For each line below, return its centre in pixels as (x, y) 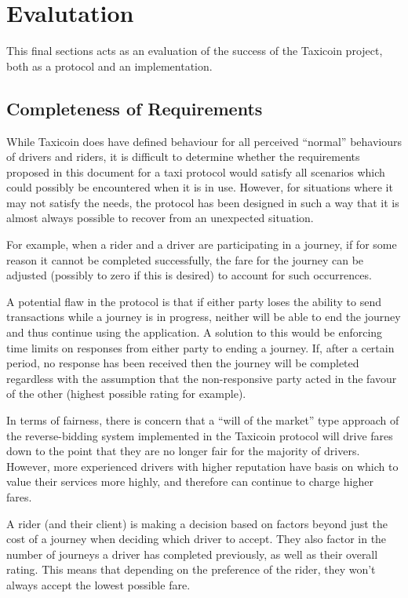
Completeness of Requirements (135, 108)
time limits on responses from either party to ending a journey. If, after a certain (200, 347)
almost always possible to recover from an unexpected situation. (160, 218)
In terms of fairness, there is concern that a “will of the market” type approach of (203, 420)
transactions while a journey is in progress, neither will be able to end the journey (204, 317)
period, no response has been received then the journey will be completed (183, 363)
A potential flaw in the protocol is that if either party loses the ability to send (194, 301)
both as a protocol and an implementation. (109, 66)
